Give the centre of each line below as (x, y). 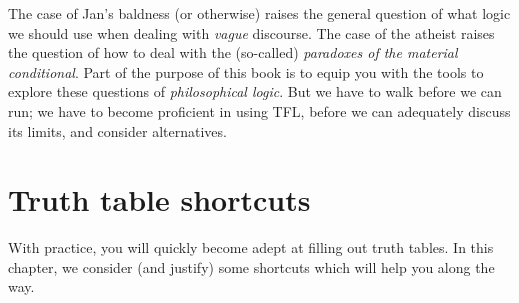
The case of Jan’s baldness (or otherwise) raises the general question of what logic (259, 13)
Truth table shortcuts (159, 199)
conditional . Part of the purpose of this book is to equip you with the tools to (246, 71)
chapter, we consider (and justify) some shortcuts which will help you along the (251, 266)
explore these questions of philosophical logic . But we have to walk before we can (255, 91)
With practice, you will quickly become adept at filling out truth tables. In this (251, 247)
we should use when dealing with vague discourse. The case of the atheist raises (251, 32)
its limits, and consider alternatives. (117, 130)
